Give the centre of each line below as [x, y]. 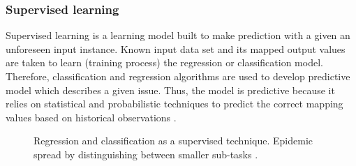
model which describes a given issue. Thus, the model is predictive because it [170, 90]
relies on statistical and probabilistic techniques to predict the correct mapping [175, 104]
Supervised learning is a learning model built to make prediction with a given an [178, 35]
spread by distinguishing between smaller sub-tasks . [146, 154]
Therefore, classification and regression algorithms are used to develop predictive [178, 76]
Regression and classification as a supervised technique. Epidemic [173, 141]
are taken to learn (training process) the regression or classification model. [164, 62]
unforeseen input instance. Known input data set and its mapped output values [176, 48]
